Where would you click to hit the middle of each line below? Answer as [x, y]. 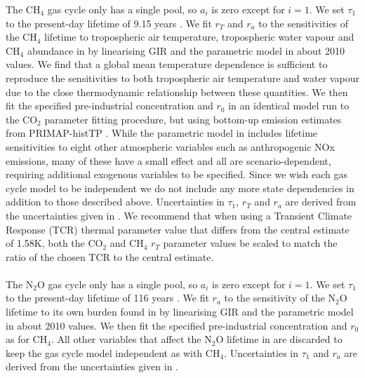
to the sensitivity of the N [280, 298]
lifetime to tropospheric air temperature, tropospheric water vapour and [199, 37]
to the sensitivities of [303, 23]
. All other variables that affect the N [131, 339]
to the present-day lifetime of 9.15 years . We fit [109, 23]
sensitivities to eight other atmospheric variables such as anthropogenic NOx [170, 146]
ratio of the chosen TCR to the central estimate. [110, 256]
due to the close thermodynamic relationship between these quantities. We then [177, 92]
